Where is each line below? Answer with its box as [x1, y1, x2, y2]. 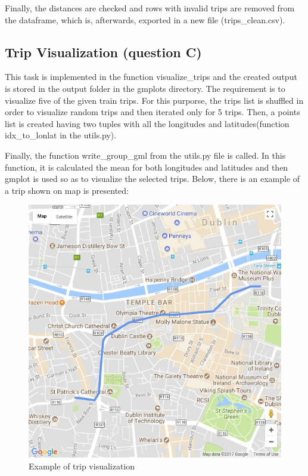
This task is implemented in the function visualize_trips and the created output [5, 70, 297, 83]
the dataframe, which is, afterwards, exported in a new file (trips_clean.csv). [5, 13, 285, 26]
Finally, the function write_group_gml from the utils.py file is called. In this [5, 149, 286, 161]
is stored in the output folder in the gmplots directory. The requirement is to [5, 82, 285, 94]
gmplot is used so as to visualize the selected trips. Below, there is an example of [5, 172, 300, 185]
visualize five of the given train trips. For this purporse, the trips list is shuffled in [5, 94, 304, 106]
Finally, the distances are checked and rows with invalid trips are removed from [5, 2, 295, 14]
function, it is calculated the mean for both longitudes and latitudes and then [5, 160, 288, 173]
